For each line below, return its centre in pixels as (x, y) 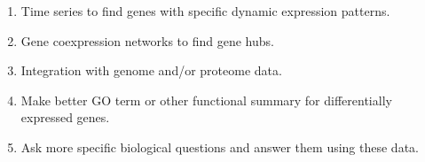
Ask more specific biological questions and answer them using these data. (220, 147)
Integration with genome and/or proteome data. (151, 70)
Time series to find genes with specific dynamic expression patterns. (205, 11)
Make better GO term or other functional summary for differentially (206, 100)
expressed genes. (65, 117)
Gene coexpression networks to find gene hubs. (147, 40)
